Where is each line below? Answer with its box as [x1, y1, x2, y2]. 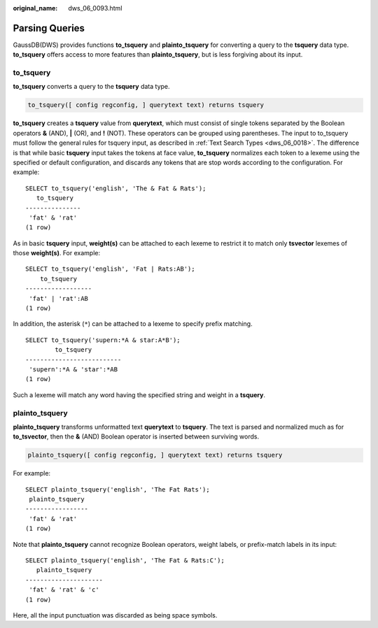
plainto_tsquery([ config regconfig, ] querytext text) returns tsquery [27, 451, 283, 459]
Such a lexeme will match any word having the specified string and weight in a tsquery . [13, 390, 266, 399]
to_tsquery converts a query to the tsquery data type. [13, 83, 171, 91]
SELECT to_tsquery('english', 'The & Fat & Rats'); [25, 184, 206, 192]
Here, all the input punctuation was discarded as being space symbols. [13, 611, 218, 619]
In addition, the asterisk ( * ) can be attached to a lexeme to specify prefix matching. [13, 320, 253, 328]
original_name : [13, 4, 58, 12]
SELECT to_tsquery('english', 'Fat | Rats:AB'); [25, 265, 195, 273]
